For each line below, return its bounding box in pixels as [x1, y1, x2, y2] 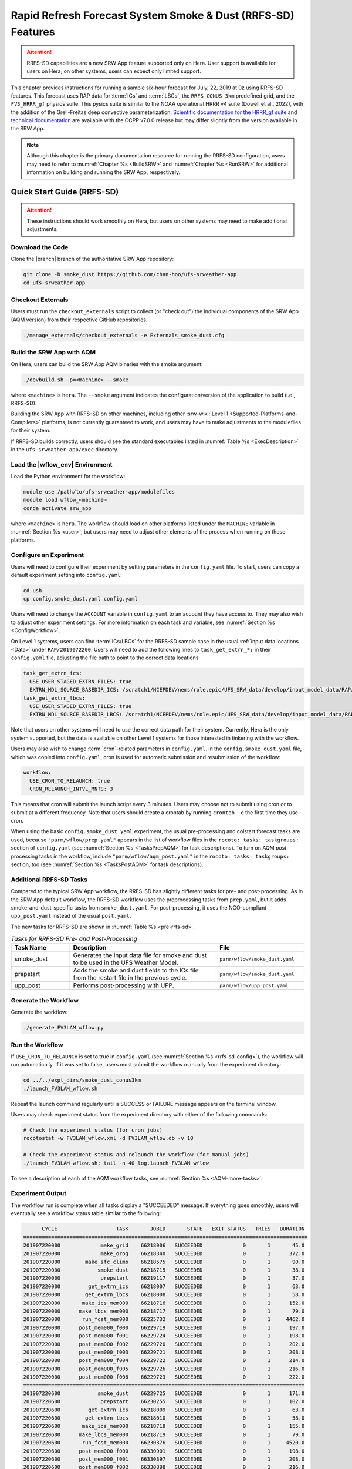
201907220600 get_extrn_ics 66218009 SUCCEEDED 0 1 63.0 [23, 1406, 305, 1413]
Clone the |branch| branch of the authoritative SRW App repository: [11, 256, 174, 263]
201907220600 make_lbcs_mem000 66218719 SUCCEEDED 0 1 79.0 [23, 1431, 305, 1438]
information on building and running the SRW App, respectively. [26, 169, 181, 176]
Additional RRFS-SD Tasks [11, 876, 88, 884]
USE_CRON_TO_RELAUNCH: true [29, 777, 110, 784]
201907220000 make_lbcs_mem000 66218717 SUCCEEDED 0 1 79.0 [23, 1308, 305, 1314]
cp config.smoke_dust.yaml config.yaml [23, 595, 138, 602]
